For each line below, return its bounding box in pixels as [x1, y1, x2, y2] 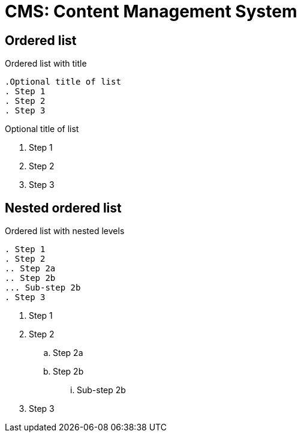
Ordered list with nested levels [5, 226, 125, 237]
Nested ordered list [5, 200, 122, 215]
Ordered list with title [5, 58, 87, 69]
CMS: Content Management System [5, 1, 297, 22]
